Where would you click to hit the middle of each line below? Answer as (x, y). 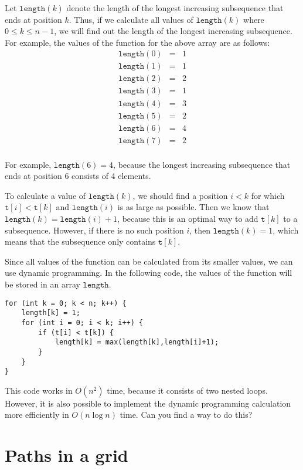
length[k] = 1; (51, 313)
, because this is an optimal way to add (188, 219)
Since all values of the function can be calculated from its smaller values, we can (149, 261)
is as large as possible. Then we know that (193, 207)
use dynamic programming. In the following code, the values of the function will (149, 273)
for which (268, 195)
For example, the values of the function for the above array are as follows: (137, 42)
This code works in (39, 390)
